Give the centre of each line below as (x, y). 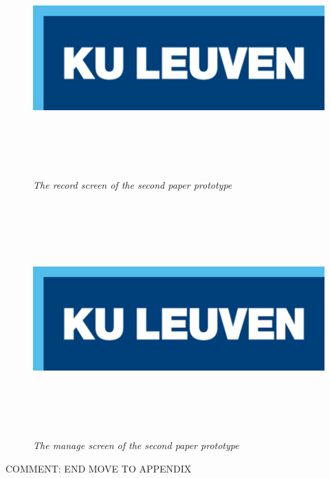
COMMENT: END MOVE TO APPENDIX (99, 468)
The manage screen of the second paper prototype (136, 445)
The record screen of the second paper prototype (133, 184)
